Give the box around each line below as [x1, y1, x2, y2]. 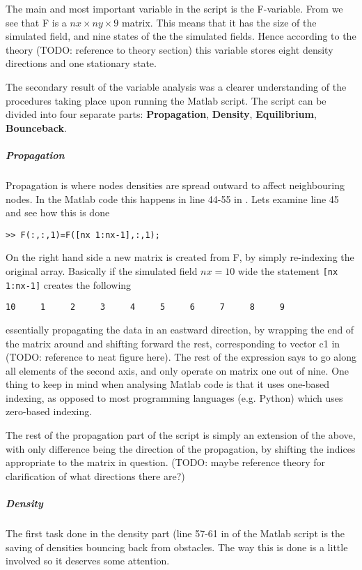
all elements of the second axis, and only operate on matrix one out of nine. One [6, 363, 349, 377]
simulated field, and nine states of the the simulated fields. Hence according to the [6, 29, 356, 43]
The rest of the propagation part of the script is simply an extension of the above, [6, 428, 356, 442]
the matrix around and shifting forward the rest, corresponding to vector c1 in [6, 336, 340, 350]
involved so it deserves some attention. [6, 553, 170, 568]
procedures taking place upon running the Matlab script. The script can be [6, 93, 326, 107]
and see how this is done [6, 205, 110, 220]
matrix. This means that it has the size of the [121, 15, 317, 29]
